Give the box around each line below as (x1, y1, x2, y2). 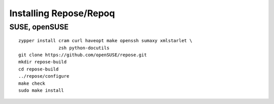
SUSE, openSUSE (9, 22, 68, 31)
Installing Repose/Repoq (9, 8, 115, 19)
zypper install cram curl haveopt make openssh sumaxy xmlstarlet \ (18, 38, 192, 44)
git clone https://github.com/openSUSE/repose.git (18, 52, 147, 58)
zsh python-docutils (58, 45, 110, 51)
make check (18, 80, 46, 86)
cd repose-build (18, 66, 59, 72)
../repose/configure (18, 74, 70, 79)
